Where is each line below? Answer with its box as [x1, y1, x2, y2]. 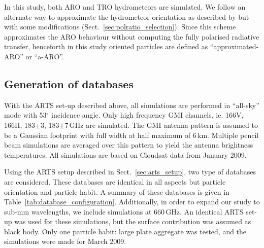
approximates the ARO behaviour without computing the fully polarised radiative [4, 31, 259, 42]
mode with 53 [4, 110, 47, 120]
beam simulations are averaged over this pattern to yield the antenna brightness [4, 139, 253, 150]
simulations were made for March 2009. [4, 236, 126, 246]
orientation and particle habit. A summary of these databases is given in [4, 186, 229, 197]
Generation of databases [4, 76, 134, 91]
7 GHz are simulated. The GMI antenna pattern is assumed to [64, 119, 258, 130]
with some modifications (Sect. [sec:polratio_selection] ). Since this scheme [4, 21, 236, 32]
